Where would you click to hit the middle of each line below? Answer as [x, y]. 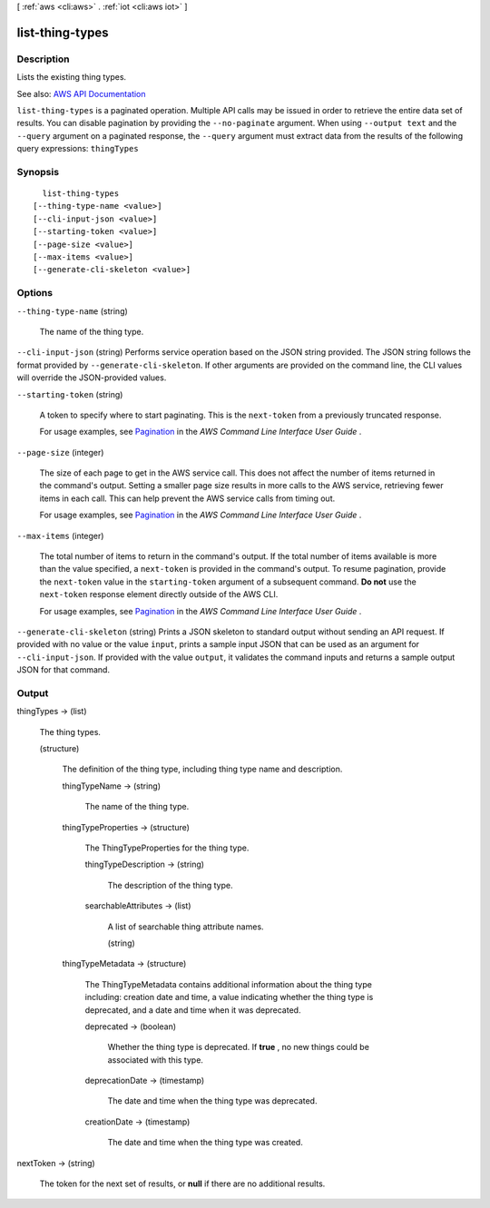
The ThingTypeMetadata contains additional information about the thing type [228, 984]
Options [35, 293]
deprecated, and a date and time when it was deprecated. [193, 1010]
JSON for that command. [64, 670]
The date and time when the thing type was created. [205, 1143]
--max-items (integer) [60, 535]
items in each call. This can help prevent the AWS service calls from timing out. [187, 498]
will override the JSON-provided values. [92, 378]
